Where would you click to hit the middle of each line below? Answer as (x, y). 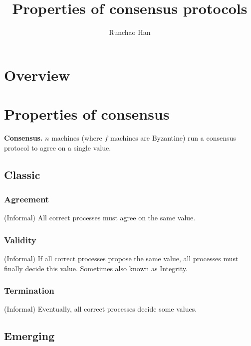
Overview (37, 75)
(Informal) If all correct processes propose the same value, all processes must (121, 259)
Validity (20, 240)
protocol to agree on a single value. (58, 147)
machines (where (77, 138)
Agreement (27, 199)
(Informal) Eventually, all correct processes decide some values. (101, 309)
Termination (29, 290)
